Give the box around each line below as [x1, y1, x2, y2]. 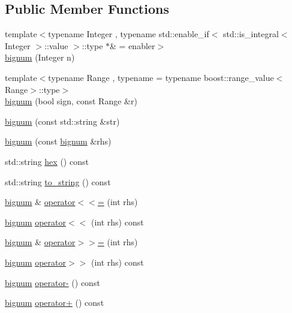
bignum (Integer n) [5, 51, 75, 64]
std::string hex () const [5, 155, 89, 167]
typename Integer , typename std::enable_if [48, 28, 209, 40]
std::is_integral [223, 28, 279, 40]
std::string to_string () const [5, 175, 111, 188]
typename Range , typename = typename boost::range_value [48, 71, 274, 83]
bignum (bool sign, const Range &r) [5, 95, 137, 107]
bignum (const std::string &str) [5, 115, 120, 127]
